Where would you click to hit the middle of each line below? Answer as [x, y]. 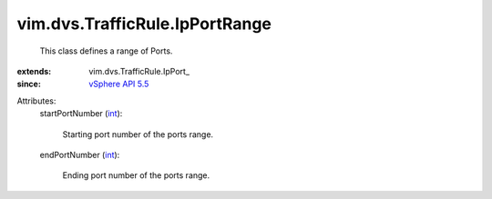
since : [29, 84]
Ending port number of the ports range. [136, 175]
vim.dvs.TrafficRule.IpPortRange [144, 24]
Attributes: [36, 101]
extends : [34, 71]
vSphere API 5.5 [119, 84]
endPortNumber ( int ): [80, 154]
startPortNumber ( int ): [81, 114]
